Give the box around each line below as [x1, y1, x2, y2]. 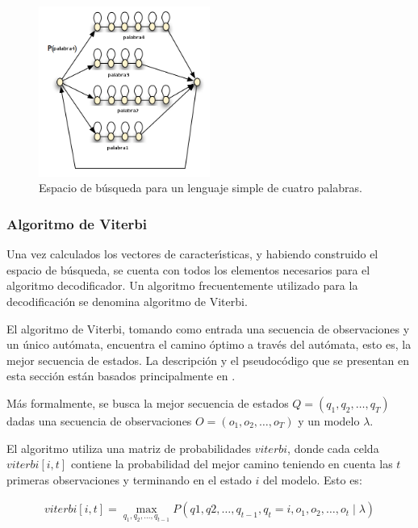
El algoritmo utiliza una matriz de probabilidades [6, 439, 251, 456]
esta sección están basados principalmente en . [6, 367, 236, 384]
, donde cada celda [287, 439, 379, 456]
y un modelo [298, 412, 360, 429]
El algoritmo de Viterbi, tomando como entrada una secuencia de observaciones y [6, 320, 410, 337]
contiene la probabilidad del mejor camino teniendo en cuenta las [70, 455, 393, 472]
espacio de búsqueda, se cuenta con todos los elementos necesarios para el [6, 261, 370, 278]
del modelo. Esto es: [262, 471, 362, 488]
